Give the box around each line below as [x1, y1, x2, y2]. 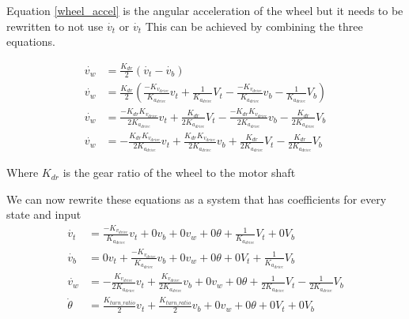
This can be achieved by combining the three [145, 17, 363, 34]
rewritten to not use [6, 17, 104, 34]
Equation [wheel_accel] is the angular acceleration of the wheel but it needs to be [6, 2, 403, 18]
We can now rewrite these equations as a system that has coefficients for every [6, 190, 387, 207]
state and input [6, 206, 81, 223]
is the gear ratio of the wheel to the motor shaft [62, 164, 296, 181]
